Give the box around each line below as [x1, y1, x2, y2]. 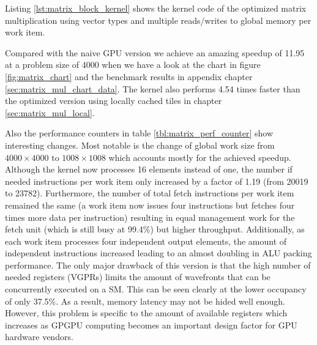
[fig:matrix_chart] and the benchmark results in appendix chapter [5, 70, 253, 83]
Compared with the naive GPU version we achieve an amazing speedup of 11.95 [5, 46, 305, 59]
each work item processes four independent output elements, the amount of [5, 234, 287, 247]
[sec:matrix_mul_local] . [5, 106, 95, 119]
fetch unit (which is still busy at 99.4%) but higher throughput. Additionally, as [5, 223, 305, 236]
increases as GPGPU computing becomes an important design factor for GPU [5, 318, 297, 331]
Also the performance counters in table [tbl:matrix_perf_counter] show [5, 127, 274, 139]
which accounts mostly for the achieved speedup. [108, 150, 291, 163]
